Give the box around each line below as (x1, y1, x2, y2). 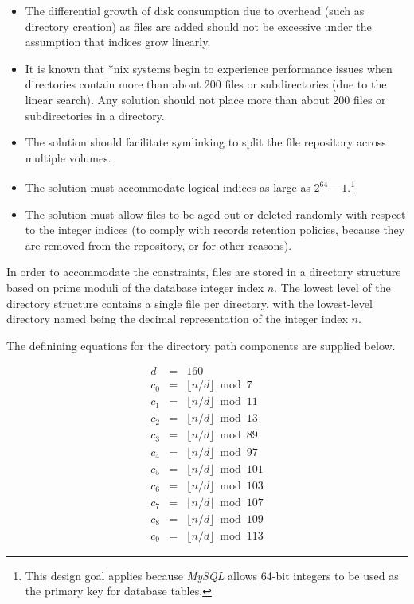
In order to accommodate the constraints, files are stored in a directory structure (6, 263, 401, 280)
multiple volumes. (25, 149, 111, 166)
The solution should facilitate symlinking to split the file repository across (25, 134, 386, 150)
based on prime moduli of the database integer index (6, 279, 264, 295)
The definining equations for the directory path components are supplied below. (6, 337, 396, 353)
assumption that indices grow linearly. (25, 33, 211, 50)
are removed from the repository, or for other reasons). (25, 236, 292, 253)
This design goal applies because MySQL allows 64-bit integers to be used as (25, 567, 399, 583)
